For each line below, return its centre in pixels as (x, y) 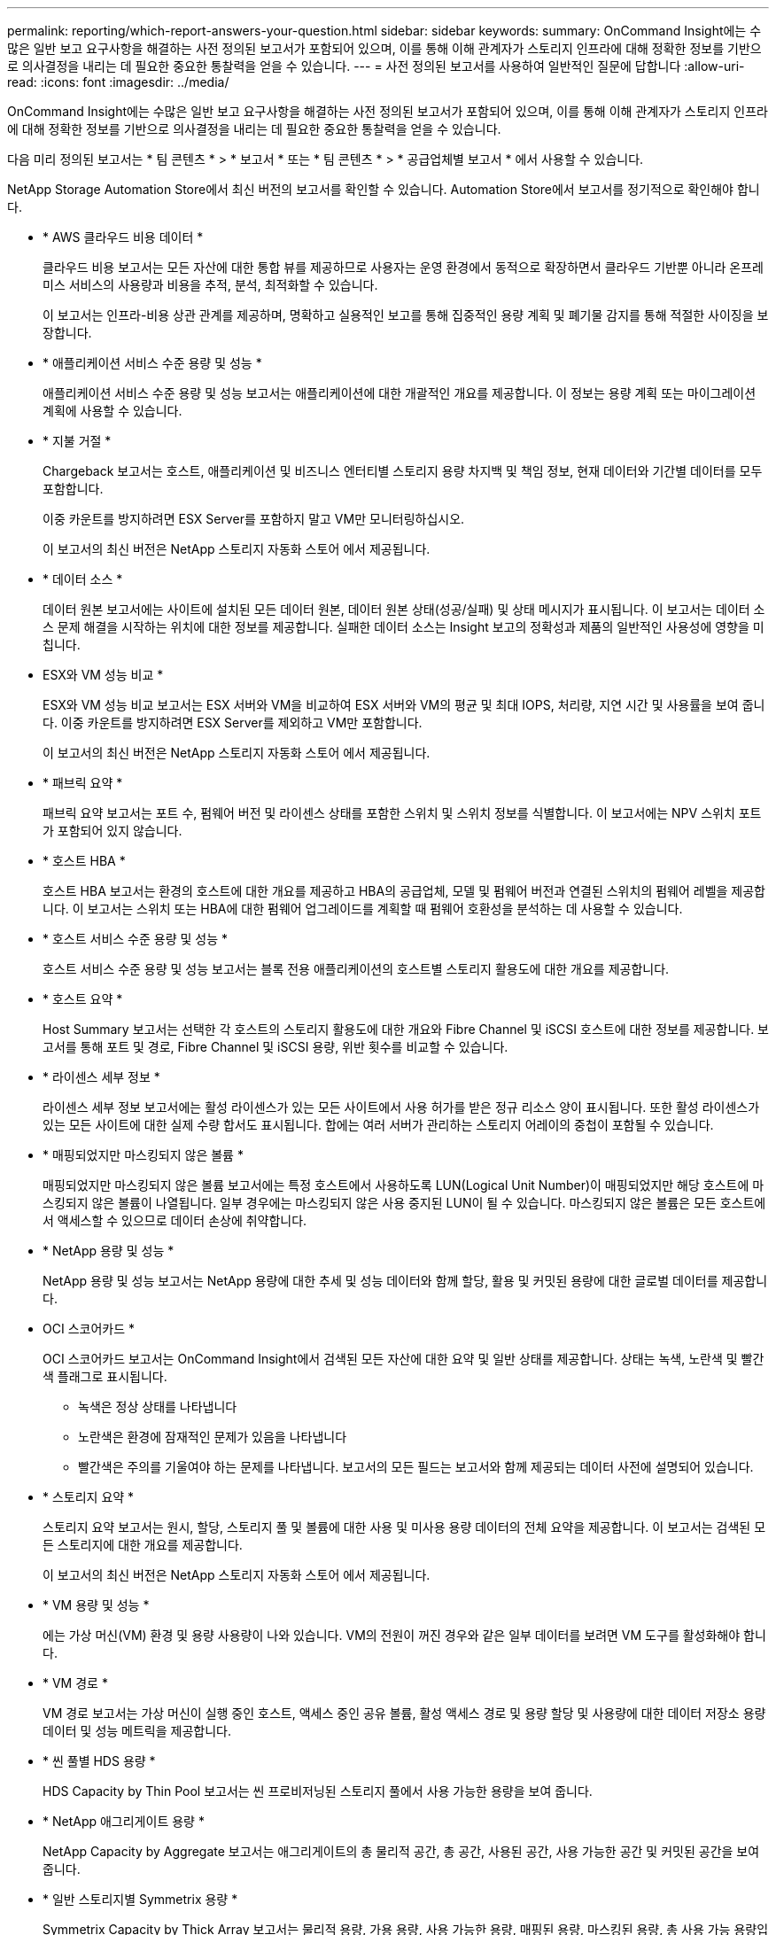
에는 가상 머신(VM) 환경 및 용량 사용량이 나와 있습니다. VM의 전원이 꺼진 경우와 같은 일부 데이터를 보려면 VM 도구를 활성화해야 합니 (404, 1635)
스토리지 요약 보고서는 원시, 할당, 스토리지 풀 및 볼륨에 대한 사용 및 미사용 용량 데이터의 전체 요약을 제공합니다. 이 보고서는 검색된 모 (404, 1527)
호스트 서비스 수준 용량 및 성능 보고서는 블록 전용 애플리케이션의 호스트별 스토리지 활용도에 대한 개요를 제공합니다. (356, 969)
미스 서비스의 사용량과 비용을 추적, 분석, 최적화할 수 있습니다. (210, 285)
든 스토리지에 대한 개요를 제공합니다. (143, 1545)
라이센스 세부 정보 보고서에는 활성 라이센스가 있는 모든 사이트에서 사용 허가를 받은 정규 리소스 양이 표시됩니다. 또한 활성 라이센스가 (401, 1107)
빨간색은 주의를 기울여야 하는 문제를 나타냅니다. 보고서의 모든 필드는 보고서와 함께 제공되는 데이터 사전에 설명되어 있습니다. (416, 1467)
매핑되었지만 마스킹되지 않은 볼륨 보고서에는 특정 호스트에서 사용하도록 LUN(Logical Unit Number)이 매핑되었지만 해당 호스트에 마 (404, 1185)
